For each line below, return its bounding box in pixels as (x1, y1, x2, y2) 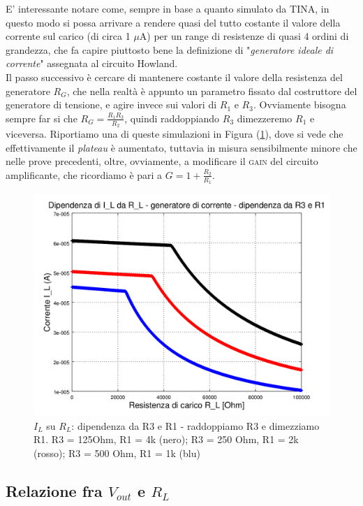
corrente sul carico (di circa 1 (6, 29, 131, 43)
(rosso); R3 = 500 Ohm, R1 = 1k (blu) (34, 445, 200, 460)
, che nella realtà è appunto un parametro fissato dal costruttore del (66, 83, 357, 98)
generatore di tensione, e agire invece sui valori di (6, 97, 217, 112)
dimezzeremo (237, 110, 292, 125)
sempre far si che (6, 110, 77, 125)
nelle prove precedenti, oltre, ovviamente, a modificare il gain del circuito (6, 154, 318, 168)
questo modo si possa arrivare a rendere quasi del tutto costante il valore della (6, 15, 341, 29)
